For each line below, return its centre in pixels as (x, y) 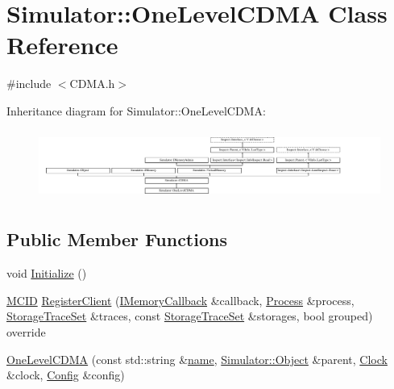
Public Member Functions (117, 239)
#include (29, 84)
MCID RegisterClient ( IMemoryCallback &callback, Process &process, (180, 300)
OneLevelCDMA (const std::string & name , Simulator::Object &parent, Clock (197, 359)
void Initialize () (47, 273)
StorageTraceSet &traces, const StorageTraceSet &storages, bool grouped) (190, 316)
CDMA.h (92, 84)
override (26, 332)
